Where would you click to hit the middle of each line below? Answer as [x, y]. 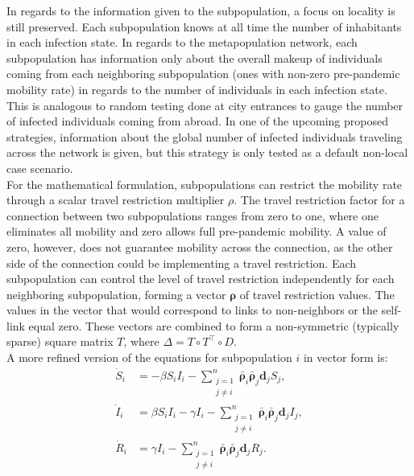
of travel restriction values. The [317, 294]
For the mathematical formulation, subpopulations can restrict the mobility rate [205, 184]
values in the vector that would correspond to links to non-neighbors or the [192, 310]
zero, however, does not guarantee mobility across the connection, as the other [200, 246]
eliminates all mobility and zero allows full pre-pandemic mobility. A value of [197, 231]
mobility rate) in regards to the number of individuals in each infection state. [197, 89]
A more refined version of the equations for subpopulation [149, 357]
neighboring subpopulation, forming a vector [116, 294]
